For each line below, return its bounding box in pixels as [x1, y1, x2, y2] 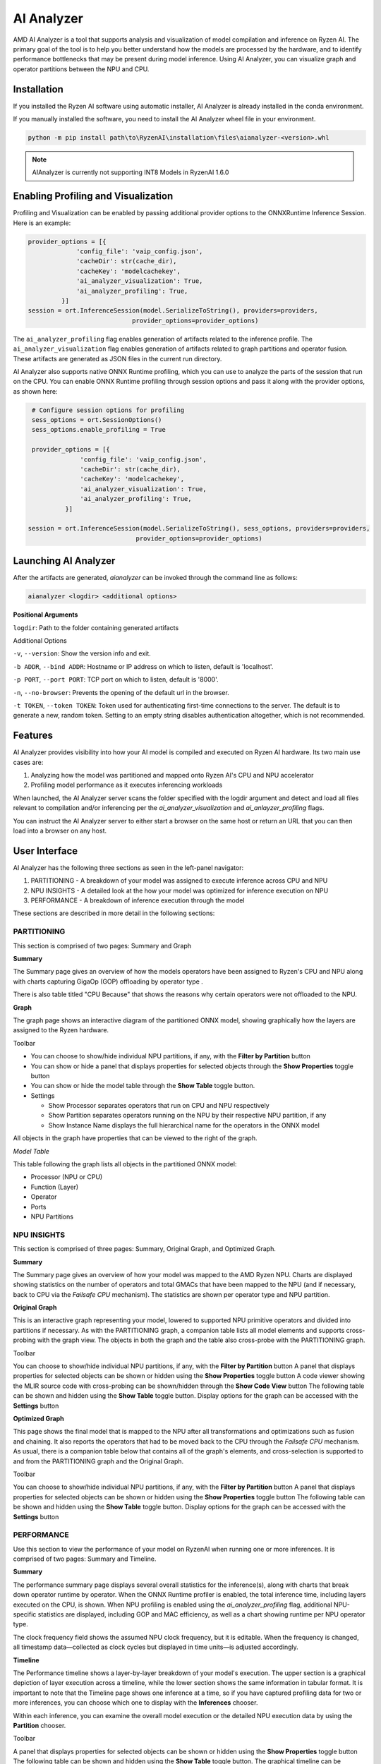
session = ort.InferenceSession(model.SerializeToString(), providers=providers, [28, 307, 319, 315]
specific [13, 1610, 37, 1619]
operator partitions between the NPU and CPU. [13, 64, 150, 73]
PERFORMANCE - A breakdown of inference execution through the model [30, 896, 245, 905]
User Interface [13, 845, 78, 857]
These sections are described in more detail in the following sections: [13, 909, 215, 917]
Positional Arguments [13, 610, 78, 619]
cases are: [13, 758, 44, 766]
